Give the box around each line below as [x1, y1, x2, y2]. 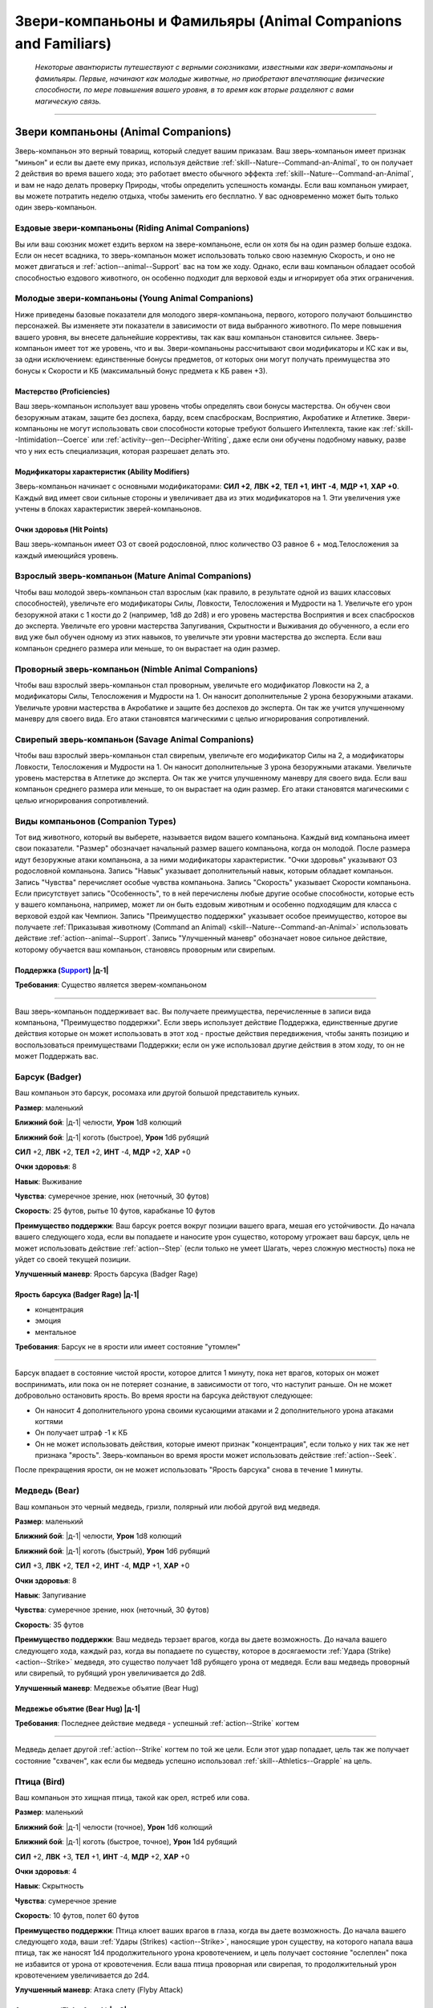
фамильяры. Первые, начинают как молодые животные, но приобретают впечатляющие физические [34, 73, 385, 84]
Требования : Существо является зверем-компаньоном [14, 980, 208, 990]
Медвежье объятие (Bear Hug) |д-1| [14, 1704, 140, 1713]
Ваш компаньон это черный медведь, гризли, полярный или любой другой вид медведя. [14, 1502, 321, 1512]
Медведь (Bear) [14, 1485, 80, 1496]
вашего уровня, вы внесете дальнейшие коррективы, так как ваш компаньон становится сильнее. [14, 332, 354, 341]
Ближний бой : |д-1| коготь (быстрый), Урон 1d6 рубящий [14, 1546, 210, 1556]
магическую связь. [34, 96, 102, 106]
